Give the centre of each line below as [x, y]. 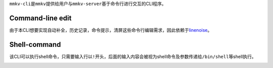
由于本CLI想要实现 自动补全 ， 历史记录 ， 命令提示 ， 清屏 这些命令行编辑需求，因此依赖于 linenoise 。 [111, 30]
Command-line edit [40, 18]
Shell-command [35, 45]
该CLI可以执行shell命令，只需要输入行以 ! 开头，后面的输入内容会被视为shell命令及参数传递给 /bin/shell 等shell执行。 [133, 56]
